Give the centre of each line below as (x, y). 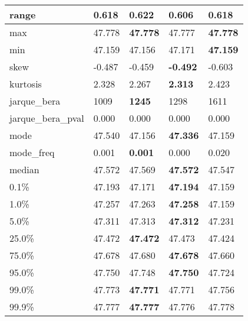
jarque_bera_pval (47, 118)
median (24, 169)
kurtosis (26, 84)
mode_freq (32, 152)
